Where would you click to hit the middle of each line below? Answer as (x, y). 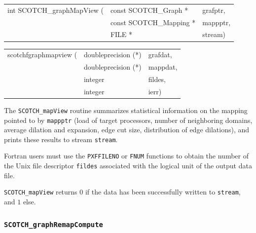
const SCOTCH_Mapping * (153, 22)
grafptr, (214, 10)
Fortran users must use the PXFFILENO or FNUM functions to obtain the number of (126, 156)
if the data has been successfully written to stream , (163, 192)
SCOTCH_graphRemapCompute (54, 224)
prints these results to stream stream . (61, 139)
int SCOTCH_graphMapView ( (55, 10)
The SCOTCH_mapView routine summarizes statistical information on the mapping (126, 110)
